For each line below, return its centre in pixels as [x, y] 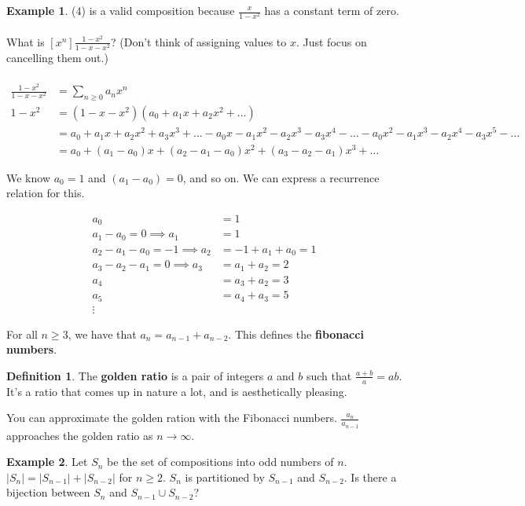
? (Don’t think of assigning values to [199, 41]
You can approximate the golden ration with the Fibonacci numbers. [172, 418]
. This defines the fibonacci [296, 334]
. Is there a [370, 477]
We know [28, 177]
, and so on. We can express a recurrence [281, 177]
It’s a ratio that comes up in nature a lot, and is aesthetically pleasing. [177, 391]
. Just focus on [331, 41]
